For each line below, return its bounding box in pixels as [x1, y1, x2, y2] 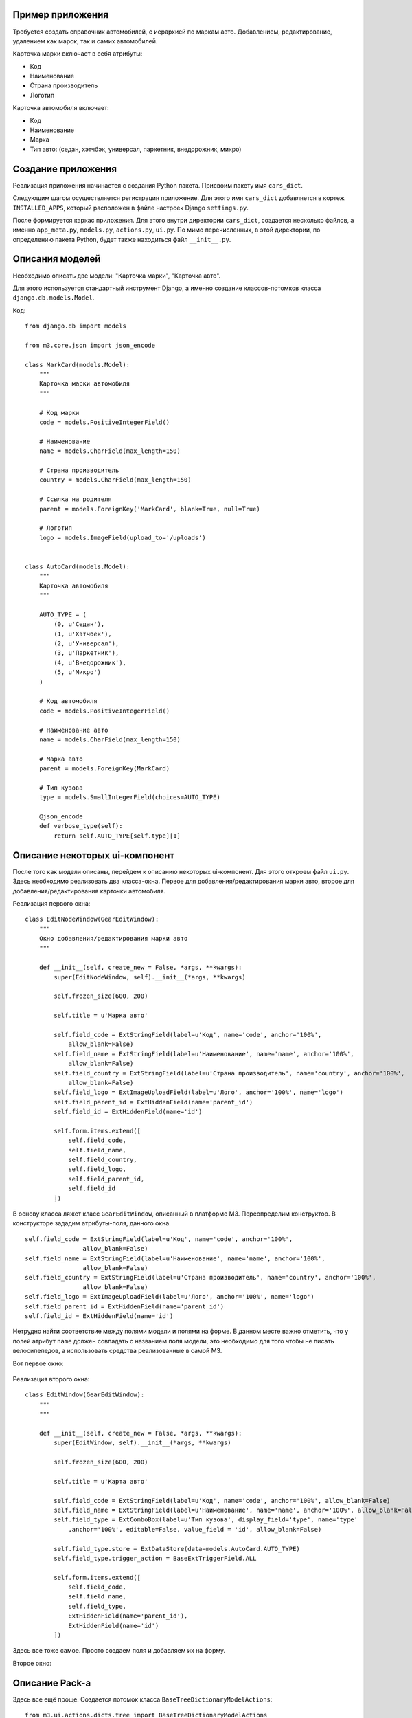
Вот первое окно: [12, 1359, 65, 1368]
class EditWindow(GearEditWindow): [25, 1391, 145, 1398]
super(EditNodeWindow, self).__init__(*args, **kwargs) [54, 973, 247, 981]
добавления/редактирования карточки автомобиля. [12, 886, 166, 895]
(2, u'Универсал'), [54, 640, 119, 647]
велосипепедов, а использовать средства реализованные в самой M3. [12, 1347, 222, 1355]
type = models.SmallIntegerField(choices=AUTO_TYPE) [38, 794, 221, 801]
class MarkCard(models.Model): [25, 361, 130, 368]
